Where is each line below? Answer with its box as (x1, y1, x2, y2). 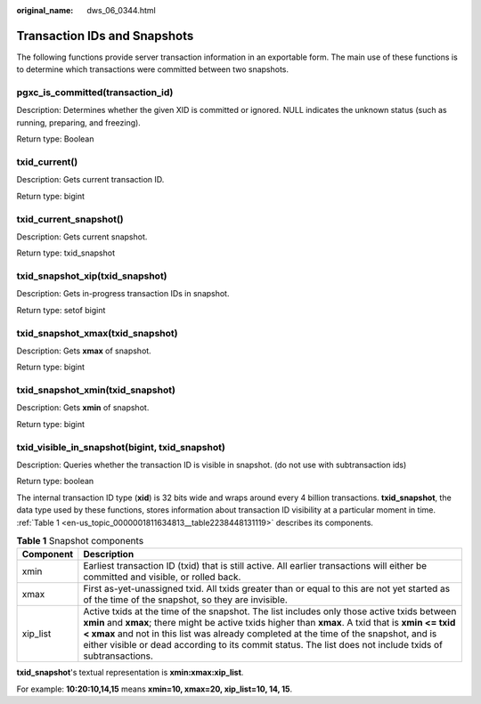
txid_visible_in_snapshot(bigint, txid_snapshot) (16, 441, 226, 453)
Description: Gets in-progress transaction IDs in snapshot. (16, 288, 230, 299)
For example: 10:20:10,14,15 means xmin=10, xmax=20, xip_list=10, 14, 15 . (16, 684, 293, 694)
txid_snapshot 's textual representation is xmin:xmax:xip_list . (16, 668, 244, 678)
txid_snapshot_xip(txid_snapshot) (16, 270, 168, 282)
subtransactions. (83, 650, 153, 662)
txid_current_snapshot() (16, 213, 124, 225)
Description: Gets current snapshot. (16, 231, 148, 242)
